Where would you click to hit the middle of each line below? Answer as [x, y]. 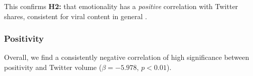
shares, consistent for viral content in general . [76, 16]
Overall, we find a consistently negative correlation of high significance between [127, 57]
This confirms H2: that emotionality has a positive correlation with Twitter [121, 6]
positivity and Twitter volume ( [53, 67]
